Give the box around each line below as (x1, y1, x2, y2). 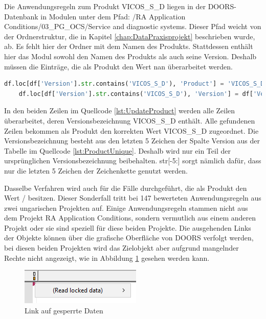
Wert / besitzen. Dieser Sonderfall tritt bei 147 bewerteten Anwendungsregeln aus (4, 192, 261, 203)
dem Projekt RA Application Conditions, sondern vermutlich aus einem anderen (4, 212, 256, 223)
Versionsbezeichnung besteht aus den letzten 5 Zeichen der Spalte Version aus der (4, 135, 260, 146)
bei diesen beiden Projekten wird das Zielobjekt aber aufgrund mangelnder (4, 242, 239, 253)
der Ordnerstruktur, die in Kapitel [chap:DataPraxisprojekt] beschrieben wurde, (4, 31, 255, 41)
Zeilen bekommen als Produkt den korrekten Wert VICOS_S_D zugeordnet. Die (4, 125, 259, 136)
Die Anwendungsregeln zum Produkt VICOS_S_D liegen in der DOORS (4, 1, 234, 11)
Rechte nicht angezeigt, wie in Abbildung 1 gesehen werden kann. (4, 252, 210, 263)
